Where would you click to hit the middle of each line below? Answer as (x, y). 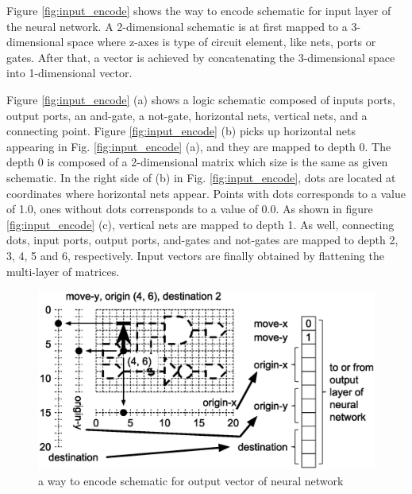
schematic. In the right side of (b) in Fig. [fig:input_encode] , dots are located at (201, 177)
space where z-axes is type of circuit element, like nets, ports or (222, 42)
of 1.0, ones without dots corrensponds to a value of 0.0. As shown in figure (190, 209)
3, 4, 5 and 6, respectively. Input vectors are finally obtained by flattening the (195, 255)
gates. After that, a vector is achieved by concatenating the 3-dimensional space (201, 57)
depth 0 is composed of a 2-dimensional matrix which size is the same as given (197, 162)
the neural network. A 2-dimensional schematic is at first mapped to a (177, 26)
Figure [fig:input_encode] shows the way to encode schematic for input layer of (199, 10)
